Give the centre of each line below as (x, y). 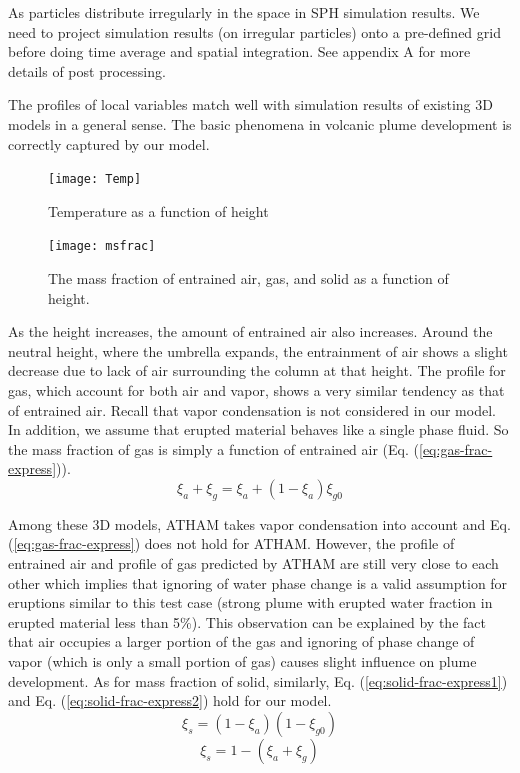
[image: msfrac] (102, 246)
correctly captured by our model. (109, 143)
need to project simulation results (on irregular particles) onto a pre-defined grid (254, 31)
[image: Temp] (95, 179)
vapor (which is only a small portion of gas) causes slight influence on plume (242, 660)
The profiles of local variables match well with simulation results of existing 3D (250, 104)
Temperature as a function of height (158, 210)
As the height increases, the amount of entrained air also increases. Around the (250, 331)
